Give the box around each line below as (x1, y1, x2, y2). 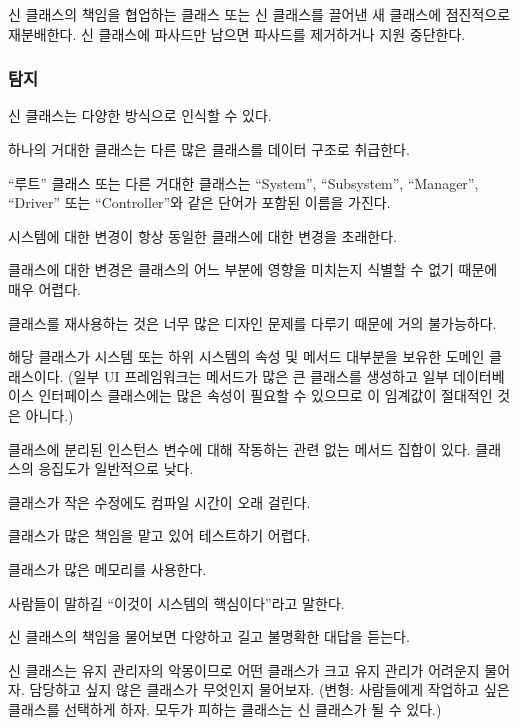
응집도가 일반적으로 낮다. (38, 458, 194, 479)
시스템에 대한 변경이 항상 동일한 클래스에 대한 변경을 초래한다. (8, 225, 397, 246)
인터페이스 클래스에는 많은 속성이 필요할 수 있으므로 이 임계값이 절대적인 (38, 385, 493, 406)
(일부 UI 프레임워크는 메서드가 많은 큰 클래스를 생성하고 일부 (68, 365, 449, 386)
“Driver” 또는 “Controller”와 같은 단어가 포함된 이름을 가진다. (8, 192, 391, 213)
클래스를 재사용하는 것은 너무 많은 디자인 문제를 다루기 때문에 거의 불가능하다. (8, 312, 497, 333)
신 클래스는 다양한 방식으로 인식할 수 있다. (8, 105, 272, 126)
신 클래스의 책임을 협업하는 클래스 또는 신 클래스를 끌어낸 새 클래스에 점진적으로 (8, 4, 511, 24)
